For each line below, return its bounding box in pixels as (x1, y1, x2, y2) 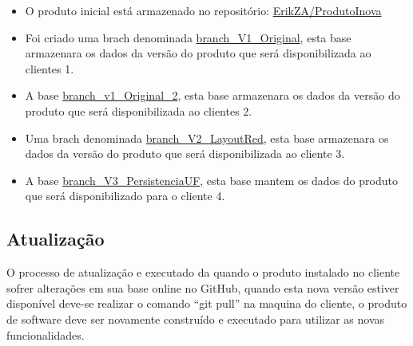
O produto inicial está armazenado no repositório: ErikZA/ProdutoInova (25, 2, 382, 18)
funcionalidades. (6, 326, 85, 343)
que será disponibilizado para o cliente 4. (25, 187, 225, 204)
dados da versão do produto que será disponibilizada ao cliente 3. (25, 145, 345, 162)
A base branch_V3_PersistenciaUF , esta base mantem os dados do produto (25, 171, 398, 188)
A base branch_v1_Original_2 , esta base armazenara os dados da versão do (25, 87, 400, 104)
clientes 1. (25, 60, 74, 77)
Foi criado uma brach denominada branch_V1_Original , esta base (25, 29, 351, 45)
